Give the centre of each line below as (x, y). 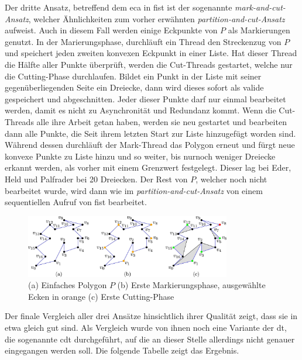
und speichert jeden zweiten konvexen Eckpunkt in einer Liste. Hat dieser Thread (151, 53)
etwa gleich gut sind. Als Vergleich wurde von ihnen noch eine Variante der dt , (146, 328)
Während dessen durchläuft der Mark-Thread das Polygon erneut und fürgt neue (150, 145)
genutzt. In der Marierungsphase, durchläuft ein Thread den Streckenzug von (143, 41)
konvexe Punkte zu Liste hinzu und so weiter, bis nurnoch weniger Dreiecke (140, 156)
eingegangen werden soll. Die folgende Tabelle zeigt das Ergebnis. (122, 350)
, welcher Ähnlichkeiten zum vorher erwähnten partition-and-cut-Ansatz (157, 18)
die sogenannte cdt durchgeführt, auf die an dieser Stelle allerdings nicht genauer (150, 339)
